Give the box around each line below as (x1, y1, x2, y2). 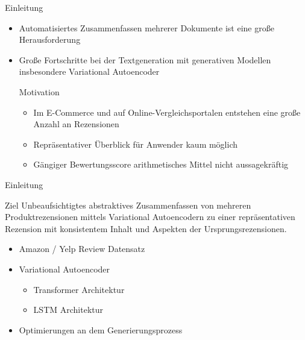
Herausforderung (19, 33, 81, 46)
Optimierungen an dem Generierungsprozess (19, 323, 183, 336)
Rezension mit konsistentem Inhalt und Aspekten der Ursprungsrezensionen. (5, 222, 287, 235)
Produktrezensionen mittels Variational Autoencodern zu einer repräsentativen (5, 210, 295, 223)
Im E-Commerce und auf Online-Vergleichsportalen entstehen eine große (33, 105, 301, 118)
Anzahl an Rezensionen (33, 118, 119, 130)
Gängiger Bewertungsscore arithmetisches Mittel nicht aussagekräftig (33, 158, 289, 171)
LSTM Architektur (33, 303, 103, 316)
